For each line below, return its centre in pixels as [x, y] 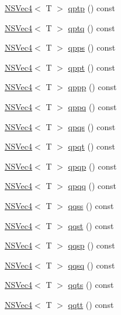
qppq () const [92, 106]
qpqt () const [92, 146]
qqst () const [91, 225]
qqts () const [91, 285]
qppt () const [92, 67]
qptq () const [91, 27]
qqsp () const [91, 245]
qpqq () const [92, 186]
